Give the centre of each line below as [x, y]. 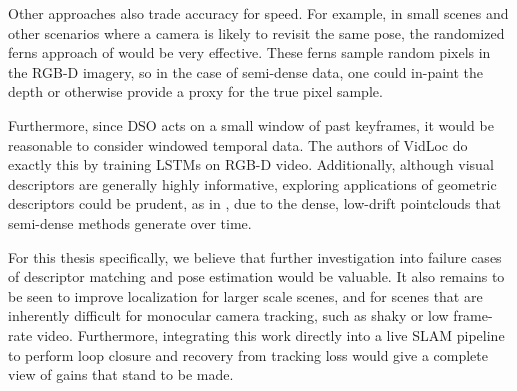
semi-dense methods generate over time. [130, 222]
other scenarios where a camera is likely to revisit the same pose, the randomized [256, 32]
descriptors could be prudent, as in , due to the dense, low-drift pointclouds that [254, 203]
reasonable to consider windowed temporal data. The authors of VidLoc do [238, 144]
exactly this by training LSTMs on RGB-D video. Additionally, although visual [251, 164]
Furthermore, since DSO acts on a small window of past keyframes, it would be [251, 124]
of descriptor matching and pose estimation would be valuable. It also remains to [256, 276]
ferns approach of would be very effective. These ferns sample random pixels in [249, 52]
